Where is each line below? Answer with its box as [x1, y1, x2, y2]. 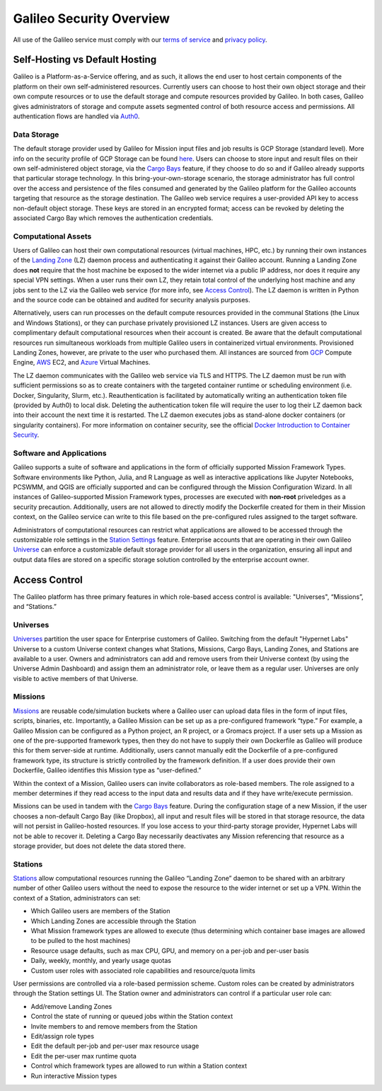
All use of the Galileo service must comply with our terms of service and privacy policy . [13, 35, 268, 44]
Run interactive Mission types [30, 1071, 117, 1080]
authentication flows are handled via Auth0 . [13, 112, 140, 120]
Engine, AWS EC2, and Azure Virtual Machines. [13, 358, 151, 367]
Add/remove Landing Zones [30, 1002, 112, 1010]
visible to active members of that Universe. [13, 674, 138, 682]
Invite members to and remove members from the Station [30, 1022, 198, 1030]
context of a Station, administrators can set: [13, 893, 141, 902]
